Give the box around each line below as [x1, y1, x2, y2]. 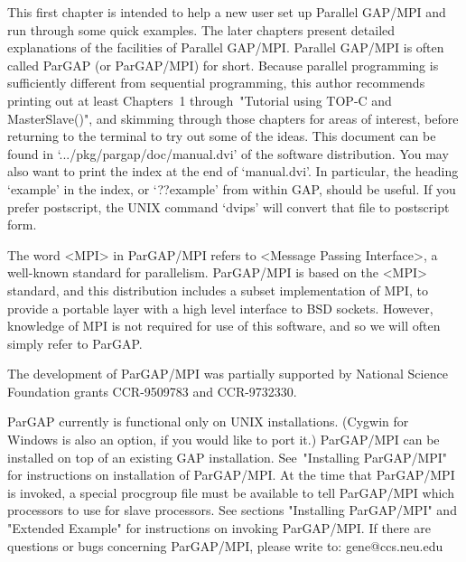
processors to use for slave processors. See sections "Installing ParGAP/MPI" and [7, 501, 457, 520]
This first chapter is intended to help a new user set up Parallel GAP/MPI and [7, 3, 446, 21]
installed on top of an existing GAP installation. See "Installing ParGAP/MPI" [7, 447, 448, 466]
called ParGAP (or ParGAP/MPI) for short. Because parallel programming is [7, 55, 439, 74]
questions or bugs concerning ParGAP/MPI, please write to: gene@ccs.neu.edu [7, 536, 443, 555]
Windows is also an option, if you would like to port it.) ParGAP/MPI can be [7, 430, 440, 449]
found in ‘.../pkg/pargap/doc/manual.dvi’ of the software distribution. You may [7, 144, 449, 163]
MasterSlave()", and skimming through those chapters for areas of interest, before [7, 108, 459, 127]
